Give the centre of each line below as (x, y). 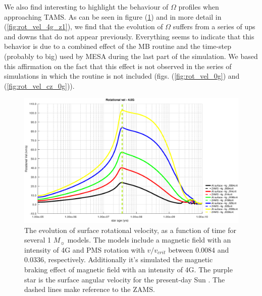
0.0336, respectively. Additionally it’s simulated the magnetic (119, 259)
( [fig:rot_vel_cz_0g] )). (39, 85)
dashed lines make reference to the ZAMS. (90, 289)
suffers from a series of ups (214, 26)
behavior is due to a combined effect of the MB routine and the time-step (118, 46)
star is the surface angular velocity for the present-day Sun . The (125, 279)
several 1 (38, 240)
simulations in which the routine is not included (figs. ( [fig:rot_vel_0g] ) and (122, 76)
